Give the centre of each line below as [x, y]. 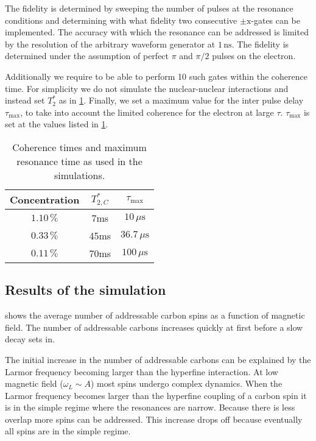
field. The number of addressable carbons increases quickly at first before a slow [154, 327]
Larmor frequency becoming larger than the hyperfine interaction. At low [142, 371]
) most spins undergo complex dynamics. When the [186, 383]
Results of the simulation [86, 290]
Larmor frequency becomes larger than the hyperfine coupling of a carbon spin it [156, 395]
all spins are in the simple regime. [68, 431]
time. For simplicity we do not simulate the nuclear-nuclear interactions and [147, 88]
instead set [25, 100]
